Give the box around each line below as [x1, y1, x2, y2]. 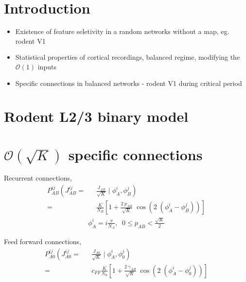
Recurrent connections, [4, 173, 72, 183]
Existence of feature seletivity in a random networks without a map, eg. [15, 26, 229, 36]
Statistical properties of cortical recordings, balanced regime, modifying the [15, 52, 240, 62]
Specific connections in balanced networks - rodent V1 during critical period [15, 78, 242, 88]
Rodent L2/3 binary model [4, 106, 189, 126]
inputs [37, 61, 56, 71]
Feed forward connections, [4, 236, 82, 247]
